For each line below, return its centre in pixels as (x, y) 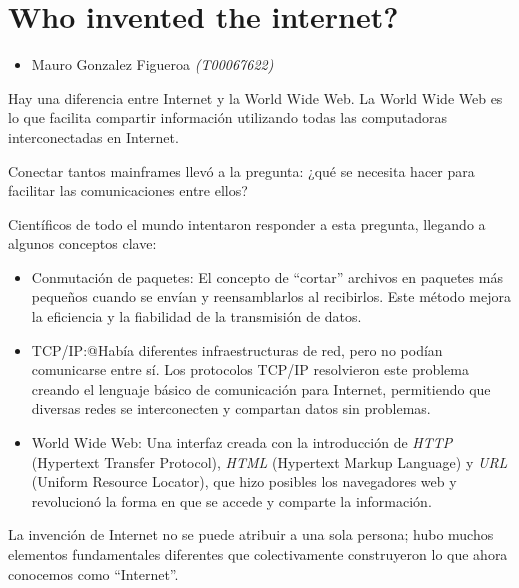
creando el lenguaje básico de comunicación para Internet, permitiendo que (261, 388)
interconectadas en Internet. (93, 136)
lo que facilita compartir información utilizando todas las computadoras (228, 117)
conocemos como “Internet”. (93, 573)
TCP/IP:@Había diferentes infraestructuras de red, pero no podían (237, 349)
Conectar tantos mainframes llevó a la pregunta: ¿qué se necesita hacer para (241, 170)
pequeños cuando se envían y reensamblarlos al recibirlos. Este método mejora (271, 296)
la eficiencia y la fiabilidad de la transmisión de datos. (196, 316)
